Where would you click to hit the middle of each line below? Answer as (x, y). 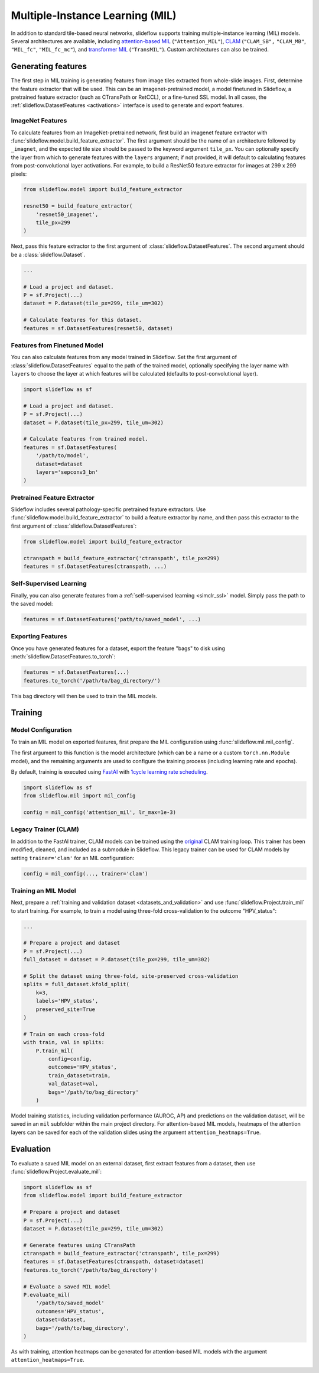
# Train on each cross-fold (64, 1034)
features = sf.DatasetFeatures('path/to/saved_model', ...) (112, 619)
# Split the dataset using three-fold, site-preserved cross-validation (131, 976)
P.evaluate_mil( (47, 1295)
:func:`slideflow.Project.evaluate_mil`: (56, 1171)
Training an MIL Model (43, 890)
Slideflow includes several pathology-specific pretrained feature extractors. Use (108, 509)
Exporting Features (39, 637)
